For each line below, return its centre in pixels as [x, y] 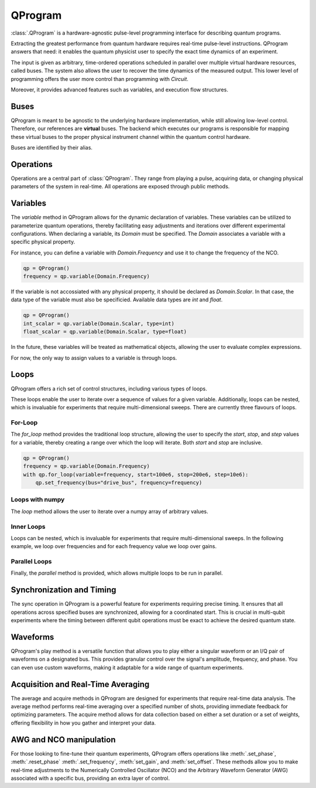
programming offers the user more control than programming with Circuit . [99, 79]
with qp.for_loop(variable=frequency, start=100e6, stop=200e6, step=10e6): [136, 474]
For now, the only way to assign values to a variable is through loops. [94, 358]
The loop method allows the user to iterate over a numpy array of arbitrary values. [109, 511]
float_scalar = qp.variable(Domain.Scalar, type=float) [105, 332]
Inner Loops [28, 527]
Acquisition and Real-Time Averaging [80, 684]
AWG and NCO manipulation [63, 740]
